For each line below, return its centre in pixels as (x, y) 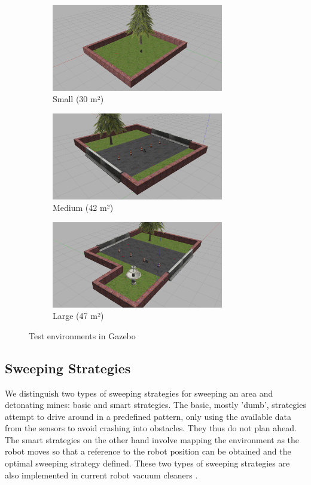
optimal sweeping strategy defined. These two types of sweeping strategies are (147, 463)
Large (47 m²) (78, 316)
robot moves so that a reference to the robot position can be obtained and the (148, 451)
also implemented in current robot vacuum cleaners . (101, 475)
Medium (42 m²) (83, 208)
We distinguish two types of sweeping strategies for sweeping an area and (139, 393)
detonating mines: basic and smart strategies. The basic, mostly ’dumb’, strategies (155, 405)
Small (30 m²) (78, 99)
